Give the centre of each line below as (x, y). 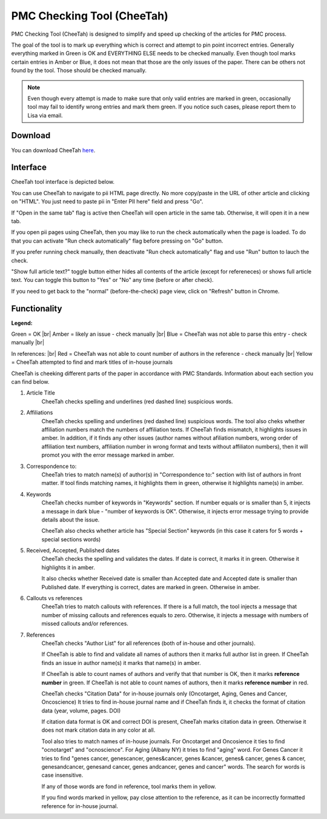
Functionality (37, 308)
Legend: (22, 323)
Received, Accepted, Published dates (73, 550)
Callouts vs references (54, 598)
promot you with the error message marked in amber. (108, 455)
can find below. (30, 382)
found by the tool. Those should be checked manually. (79, 70)
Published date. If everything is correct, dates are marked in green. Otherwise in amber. (151, 587)
